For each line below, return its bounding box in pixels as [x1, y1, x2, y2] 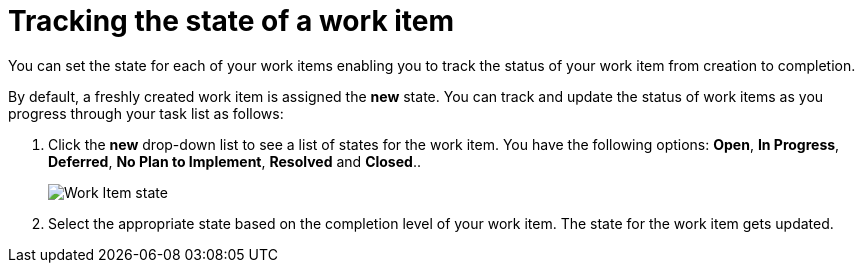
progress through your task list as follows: [8, 104, 284, 122]
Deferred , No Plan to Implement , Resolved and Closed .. [48, 152, 421, 170]
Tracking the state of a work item [8, 4, 455, 38]
